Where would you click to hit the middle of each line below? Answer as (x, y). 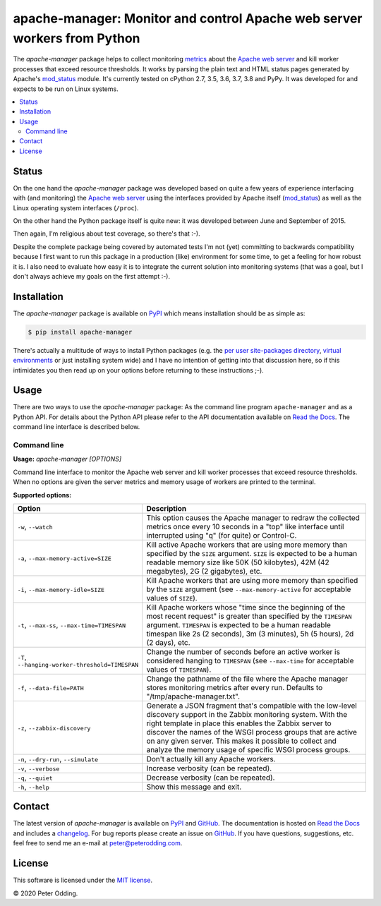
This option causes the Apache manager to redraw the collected (253, 517)
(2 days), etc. (168, 642)
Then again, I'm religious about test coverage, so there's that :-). (107, 234)
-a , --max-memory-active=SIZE (65, 557)
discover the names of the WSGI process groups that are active (252, 732)
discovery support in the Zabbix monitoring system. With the (247, 714)
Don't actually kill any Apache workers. (211, 759)
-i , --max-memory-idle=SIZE (61, 589)
